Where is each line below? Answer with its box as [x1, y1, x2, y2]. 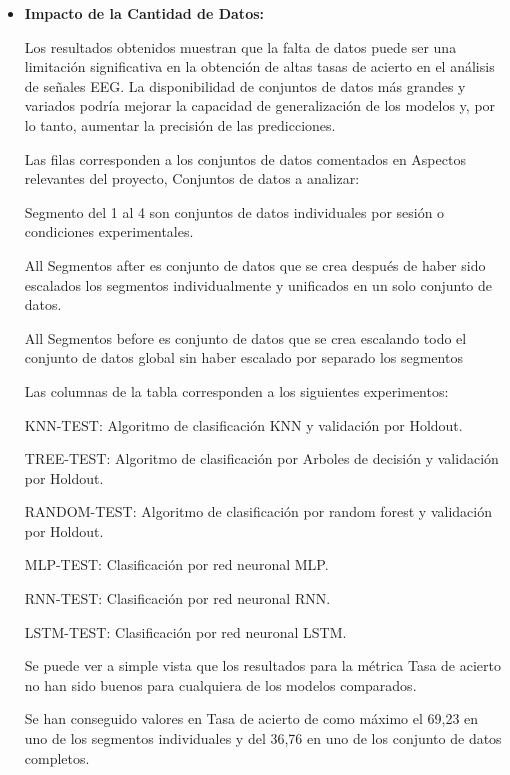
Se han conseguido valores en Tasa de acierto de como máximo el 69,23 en [24, 708, 479, 729]
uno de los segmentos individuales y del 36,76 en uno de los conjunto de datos [24, 728, 502, 749]
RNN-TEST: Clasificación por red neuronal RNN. [24, 588, 331, 609]
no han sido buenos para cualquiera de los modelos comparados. [24, 674, 417, 695]
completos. [24, 747, 90, 768]
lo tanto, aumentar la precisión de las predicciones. [24, 114, 336, 135]
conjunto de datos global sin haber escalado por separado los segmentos [24, 347, 463, 368]
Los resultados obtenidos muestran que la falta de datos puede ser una [24, 36, 457, 57]
